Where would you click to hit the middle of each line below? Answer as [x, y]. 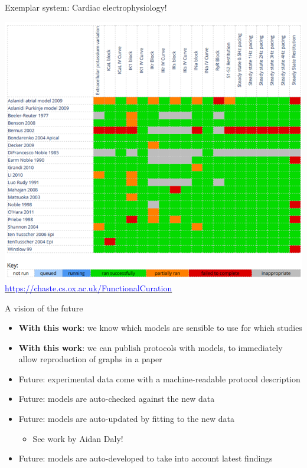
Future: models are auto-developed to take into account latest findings [146, 458]
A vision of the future [44, 308]
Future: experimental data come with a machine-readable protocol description [159, 378]
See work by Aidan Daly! [78, 438]
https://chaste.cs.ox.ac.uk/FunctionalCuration [89, 287]
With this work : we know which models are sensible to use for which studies [160, 328]
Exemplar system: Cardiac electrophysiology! [86, 7]
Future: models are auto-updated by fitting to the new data [126, 419]
